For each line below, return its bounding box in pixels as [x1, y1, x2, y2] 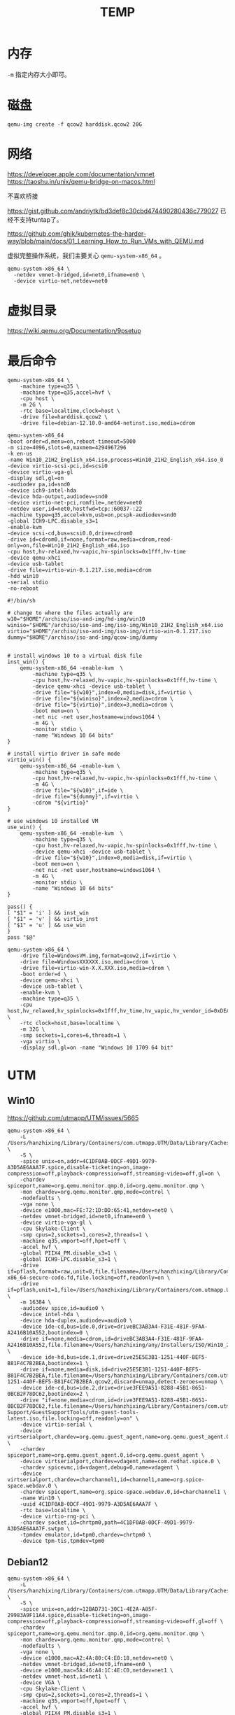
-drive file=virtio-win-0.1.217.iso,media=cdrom [7, 566, 152, 574]
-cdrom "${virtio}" [32, 799, 90, 806]
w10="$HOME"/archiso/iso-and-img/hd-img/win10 [7, 615, 145, 623]
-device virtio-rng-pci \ [20, 1513, 96, 1520]
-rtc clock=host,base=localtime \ [20, 1019, 120, 1026]
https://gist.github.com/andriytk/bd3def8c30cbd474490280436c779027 [7, 206, 219, 215]
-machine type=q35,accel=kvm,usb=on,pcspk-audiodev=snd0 [7, 511, 177, 518]
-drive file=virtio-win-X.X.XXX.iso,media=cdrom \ [20, 964, 171, 971]
